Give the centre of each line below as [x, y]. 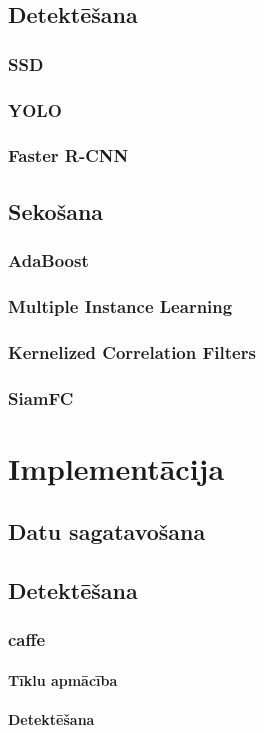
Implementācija [116, 467]
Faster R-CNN [68, 155]
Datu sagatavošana [107, 531]
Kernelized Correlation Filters [132, 351]
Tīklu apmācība [63, 679]
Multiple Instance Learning [120, 305]
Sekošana [56, 210]
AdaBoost [48, 260]
